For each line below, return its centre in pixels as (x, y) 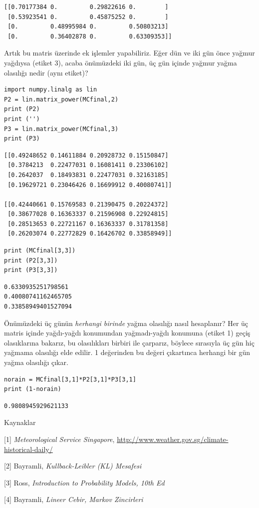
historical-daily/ (28, 449)
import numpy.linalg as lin (51, 90)
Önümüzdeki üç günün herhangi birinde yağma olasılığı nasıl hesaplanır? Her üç (126, 323)
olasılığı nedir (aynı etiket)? (46, 72)
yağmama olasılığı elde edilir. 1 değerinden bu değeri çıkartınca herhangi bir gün (127, 352)
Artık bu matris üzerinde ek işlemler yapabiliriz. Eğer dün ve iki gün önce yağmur (129, 53)
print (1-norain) (33, 389)
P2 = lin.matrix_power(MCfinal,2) (61, 99)
